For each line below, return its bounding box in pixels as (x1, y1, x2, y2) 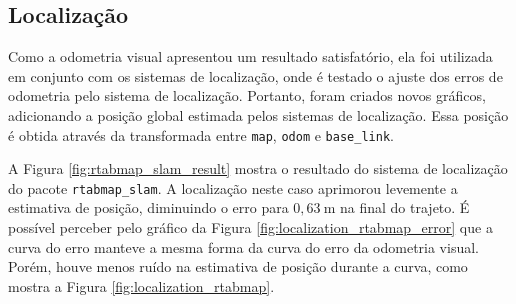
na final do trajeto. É (340, 197, 470, 218)
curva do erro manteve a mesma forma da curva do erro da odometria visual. (8, 236, 479, 257)
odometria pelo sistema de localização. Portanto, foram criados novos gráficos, (8, 85, 486, 106)
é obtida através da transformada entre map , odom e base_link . (8, 124, 394, 145)
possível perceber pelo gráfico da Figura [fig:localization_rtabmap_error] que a (8, 217, 493, 238)
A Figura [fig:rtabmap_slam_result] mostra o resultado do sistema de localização (8, 158, 508, 179)
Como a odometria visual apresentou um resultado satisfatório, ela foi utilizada (8, 46, 493, 67)
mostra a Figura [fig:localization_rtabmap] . (8, 275, 275, 296)
